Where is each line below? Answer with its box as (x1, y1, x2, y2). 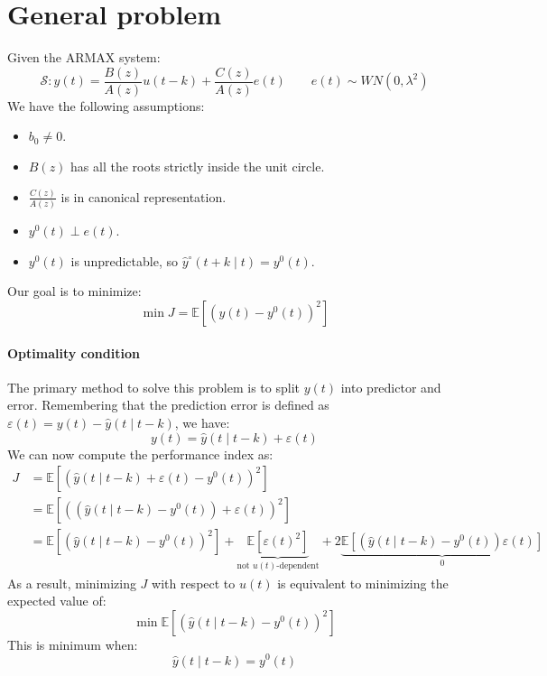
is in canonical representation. (60, 187, 227, 206)
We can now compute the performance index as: (7, 444, 273, 463)
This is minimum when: (7, 634, 138, 653)
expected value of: (7, 591, 107, 610)
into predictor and (340, 377, 441, 396)
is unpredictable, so (70, 251, 178, 270)
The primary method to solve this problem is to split (7, 377, 300, 396)
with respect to (152, 573, 236, 592)
